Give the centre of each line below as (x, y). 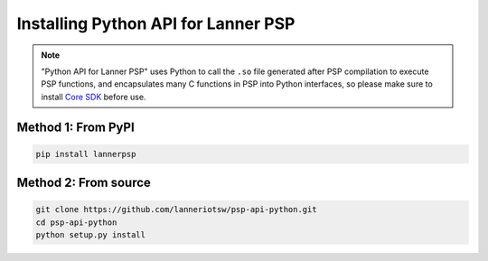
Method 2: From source (84, 183)
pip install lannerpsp (86, 154)
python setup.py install (91, 235)
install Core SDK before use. (94, 97)
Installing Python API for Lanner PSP (156, 23)
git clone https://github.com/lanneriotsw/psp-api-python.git (176, 210)
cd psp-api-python (76, 222)
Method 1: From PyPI (75, 127)
